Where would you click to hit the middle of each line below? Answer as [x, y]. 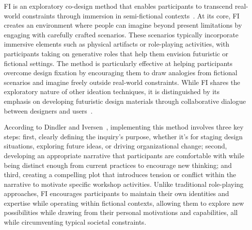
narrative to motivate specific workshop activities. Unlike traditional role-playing [124, 184]
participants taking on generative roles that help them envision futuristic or [116, 53]
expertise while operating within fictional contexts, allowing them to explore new [124, 203]
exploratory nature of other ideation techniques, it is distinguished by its [112, 91]
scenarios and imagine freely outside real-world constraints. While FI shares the [122, 82]
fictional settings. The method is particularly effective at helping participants [118, 63]
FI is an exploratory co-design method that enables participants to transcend [118, 6]
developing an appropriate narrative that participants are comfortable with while [124, 155]
